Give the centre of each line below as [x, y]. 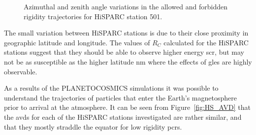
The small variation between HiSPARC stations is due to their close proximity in [126, 33]
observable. [21, 71]
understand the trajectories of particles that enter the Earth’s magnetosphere [120, 97]
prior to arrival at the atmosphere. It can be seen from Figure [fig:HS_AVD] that [127, 107]
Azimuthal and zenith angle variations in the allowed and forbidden [126, 6]
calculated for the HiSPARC [206, 42]
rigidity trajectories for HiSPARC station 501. [93, 16]
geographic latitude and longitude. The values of [77, 42]
